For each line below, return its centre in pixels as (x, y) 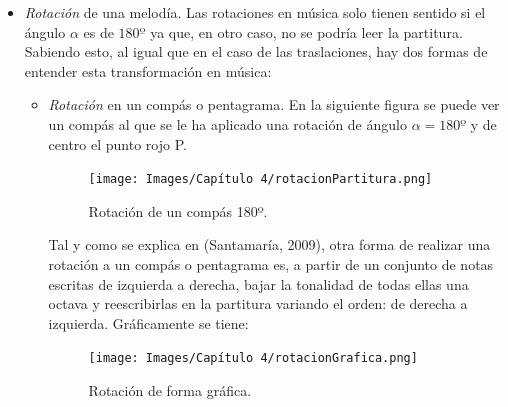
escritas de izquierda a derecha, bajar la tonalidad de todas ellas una (258, 283)
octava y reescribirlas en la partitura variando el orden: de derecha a (258, 303)
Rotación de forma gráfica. (170, 390)
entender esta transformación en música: (148, 70)
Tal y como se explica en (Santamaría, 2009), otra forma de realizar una (269, 244)
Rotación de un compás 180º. (178, 210)
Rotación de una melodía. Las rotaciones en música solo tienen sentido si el (255, 12)
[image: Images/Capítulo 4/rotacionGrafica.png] (253, 358)
